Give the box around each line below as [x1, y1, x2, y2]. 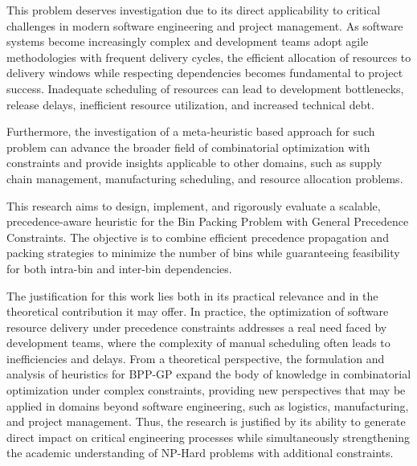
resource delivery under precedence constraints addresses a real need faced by [6, 318, 387, 335]
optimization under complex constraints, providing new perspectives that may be [6, 382, 406, 399]
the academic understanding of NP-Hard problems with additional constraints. [6, 444, 394, 461]
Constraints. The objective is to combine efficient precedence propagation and [6, 228, 389, 245]
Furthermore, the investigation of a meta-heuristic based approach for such [6, 123, 375, 140]
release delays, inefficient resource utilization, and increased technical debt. [6, 96, 374, 112]
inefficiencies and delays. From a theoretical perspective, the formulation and [6, 349, 385, 366]
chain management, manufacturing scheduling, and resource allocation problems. [6, 170, 403, 186]
